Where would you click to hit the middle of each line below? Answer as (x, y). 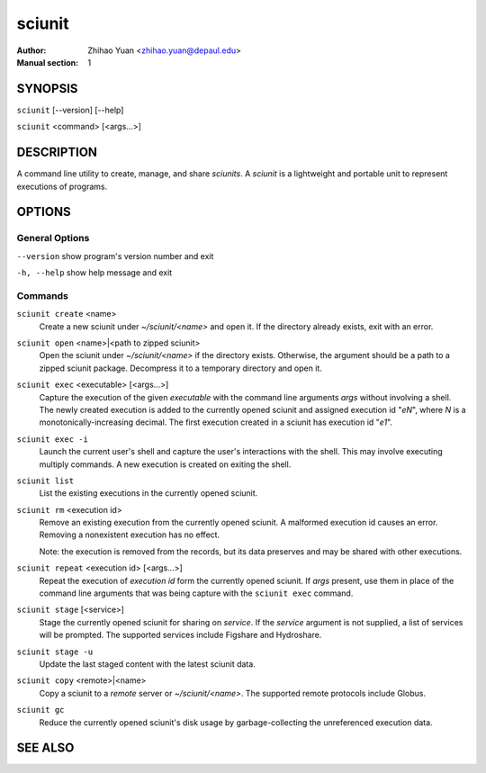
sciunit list (45, 481)
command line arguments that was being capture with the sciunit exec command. (196, 593)
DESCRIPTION (57, 153)
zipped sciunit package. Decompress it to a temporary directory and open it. (181, 368)
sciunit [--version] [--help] (70, 110)
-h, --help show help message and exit (94, 273)
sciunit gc (40, 710)
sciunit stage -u (55, 652)
